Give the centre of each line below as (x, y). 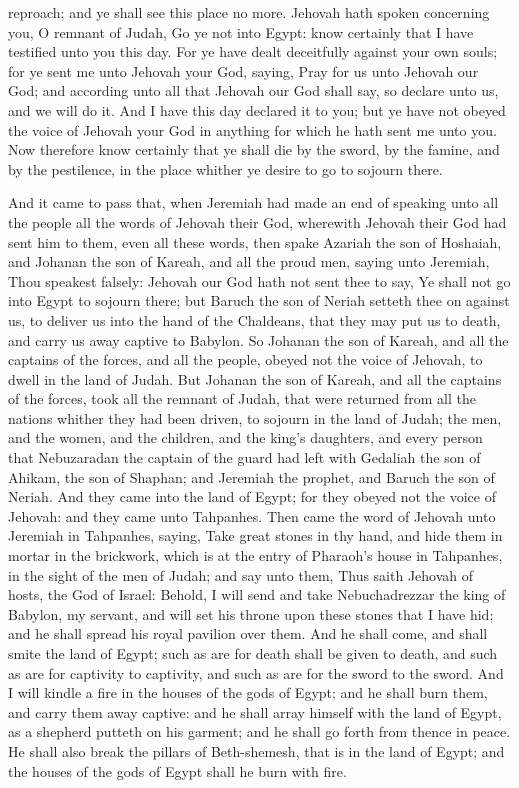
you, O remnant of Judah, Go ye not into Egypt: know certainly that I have (241, 31)
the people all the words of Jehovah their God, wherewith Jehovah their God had (257, 221)
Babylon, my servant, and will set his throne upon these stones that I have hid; (251, 613)
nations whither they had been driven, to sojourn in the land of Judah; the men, (255, 417)
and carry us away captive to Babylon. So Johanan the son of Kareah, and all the (258, 339)
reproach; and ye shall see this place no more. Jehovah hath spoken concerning (249, 12)
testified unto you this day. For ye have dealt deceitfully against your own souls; (253, 51)
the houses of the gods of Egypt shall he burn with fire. (177, 770)
